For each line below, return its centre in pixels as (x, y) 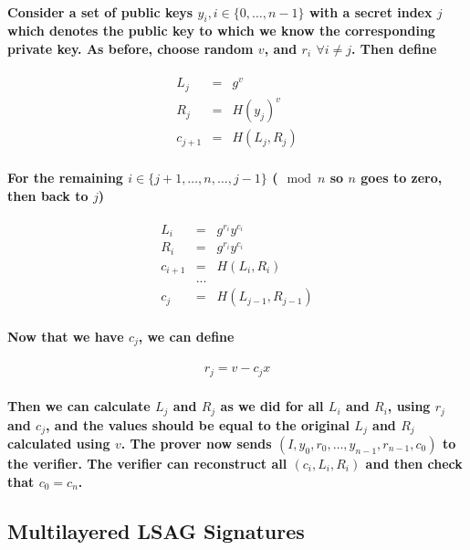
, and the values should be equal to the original (197, 424)
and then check (414, 464)
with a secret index (371, 11)
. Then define (394, 48)
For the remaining (65, 177)
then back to (48, 195)
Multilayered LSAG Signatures (156, 530)
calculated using (59, 444)
